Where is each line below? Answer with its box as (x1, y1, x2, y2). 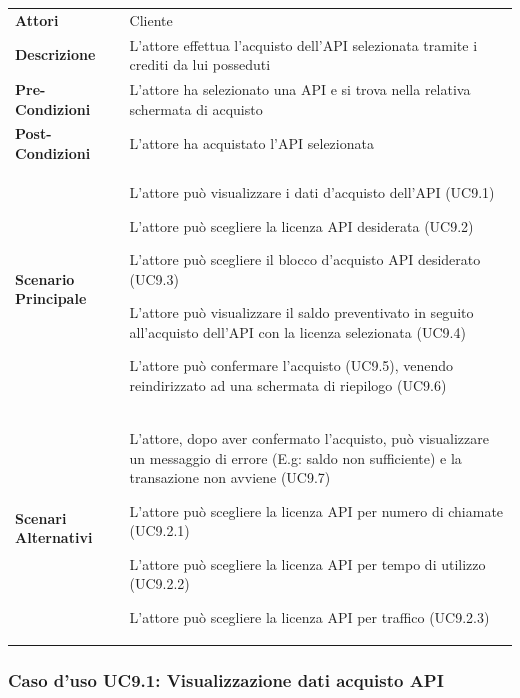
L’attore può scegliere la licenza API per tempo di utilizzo (129, 553, 486, 574)
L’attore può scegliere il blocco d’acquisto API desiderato (129, 249, 481, 270)
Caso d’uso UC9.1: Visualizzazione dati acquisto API (8, 668, 444, 693)
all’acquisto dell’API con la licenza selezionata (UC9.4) (129, 321, 466, 342)
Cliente (129, 9, 173, 30)
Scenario (15, 268, 75, 289)
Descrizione (15, 44, 96, 65)
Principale (15, 288, 87, 309)
